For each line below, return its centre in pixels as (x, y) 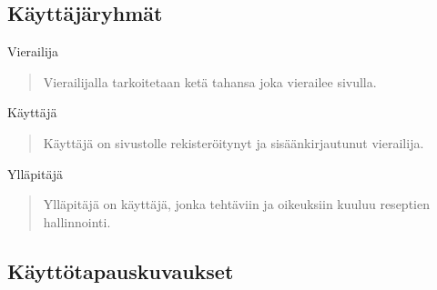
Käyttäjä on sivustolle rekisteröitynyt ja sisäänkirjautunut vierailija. (234, 142)
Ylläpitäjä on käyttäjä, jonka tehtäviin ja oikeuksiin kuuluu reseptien (236, 204)
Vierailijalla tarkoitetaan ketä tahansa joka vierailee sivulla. (210, 81)
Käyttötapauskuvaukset (121, 270)
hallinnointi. (77, 221)
